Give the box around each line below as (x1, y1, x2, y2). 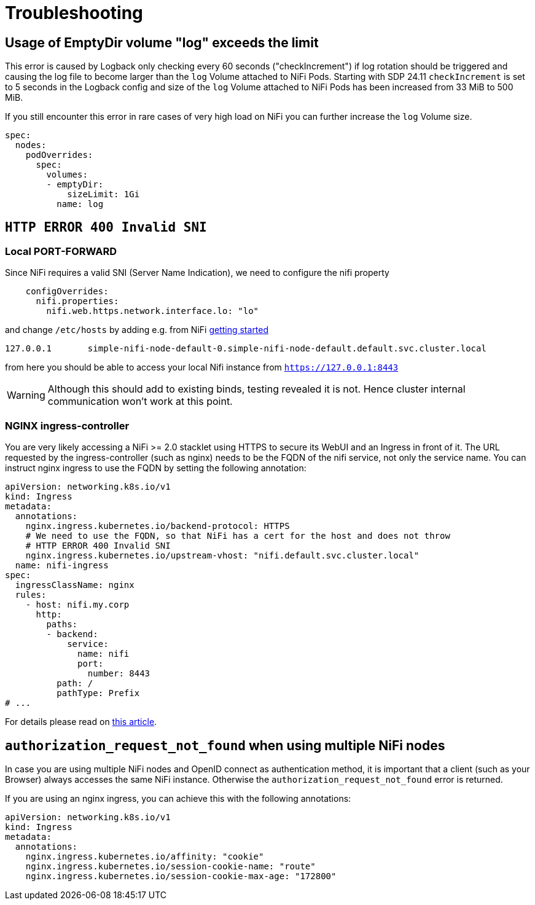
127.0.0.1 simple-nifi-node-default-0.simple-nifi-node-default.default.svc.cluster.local (5, 343, 486, 354)
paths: (46, 619, 78, 630)
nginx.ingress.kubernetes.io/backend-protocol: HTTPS (25, 521, 290, 531)
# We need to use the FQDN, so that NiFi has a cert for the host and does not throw (25, 531, 450, 541)
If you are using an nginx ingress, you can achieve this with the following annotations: (5, 793, 351, 804)
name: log (57, 199, 104, 210)
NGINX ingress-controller (5, 419, 130, 432)
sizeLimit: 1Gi (67, 189, 140, 200)
